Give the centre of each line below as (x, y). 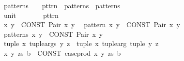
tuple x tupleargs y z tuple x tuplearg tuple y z (81, 43)
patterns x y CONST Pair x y (53, 34)
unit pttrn (31, 15)
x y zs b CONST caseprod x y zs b (62, 53)
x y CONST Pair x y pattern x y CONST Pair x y (92, 24)
